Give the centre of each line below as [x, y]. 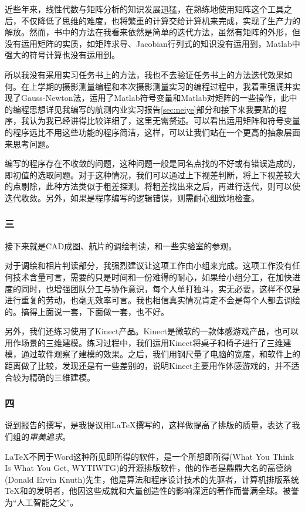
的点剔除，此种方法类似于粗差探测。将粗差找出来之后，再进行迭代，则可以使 [152, 186]
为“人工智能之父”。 [42, 502]
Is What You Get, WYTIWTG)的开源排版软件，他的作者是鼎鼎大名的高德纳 [148, 468]
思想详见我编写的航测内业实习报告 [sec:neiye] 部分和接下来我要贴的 [154, 109]
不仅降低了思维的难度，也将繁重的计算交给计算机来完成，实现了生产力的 [160, 20]
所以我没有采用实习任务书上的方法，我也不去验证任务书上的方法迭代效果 [144, 74]
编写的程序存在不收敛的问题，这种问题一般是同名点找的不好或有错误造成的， [152, 163]
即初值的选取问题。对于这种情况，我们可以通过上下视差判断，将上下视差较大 [152, 174]
